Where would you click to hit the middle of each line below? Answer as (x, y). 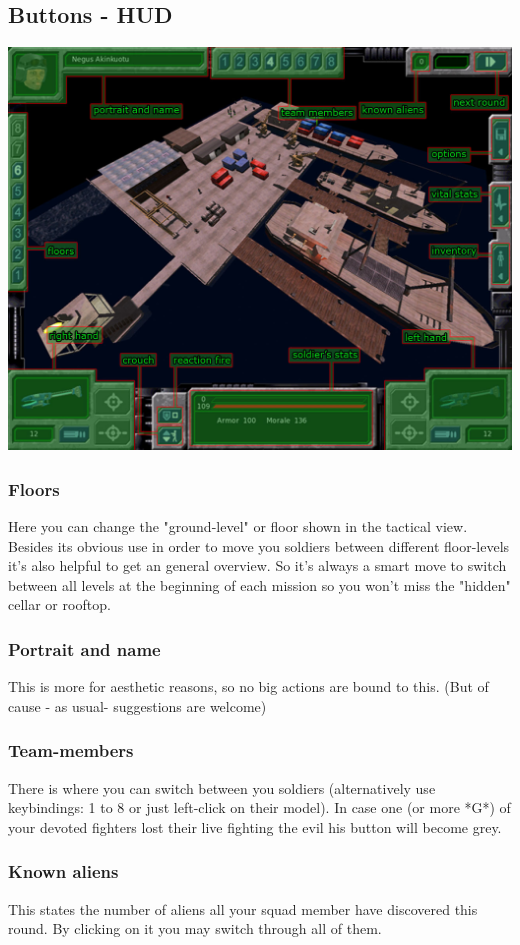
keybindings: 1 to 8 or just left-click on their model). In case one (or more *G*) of (259, 807)
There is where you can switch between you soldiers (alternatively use (222, 787)
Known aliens (63, 871)
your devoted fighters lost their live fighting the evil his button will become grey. (255, 826)
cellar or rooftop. (59, 604)
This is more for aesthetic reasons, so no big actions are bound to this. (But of (248, 686)
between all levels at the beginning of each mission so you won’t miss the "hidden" (259, 584)
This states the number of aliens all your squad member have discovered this (243, 908)
